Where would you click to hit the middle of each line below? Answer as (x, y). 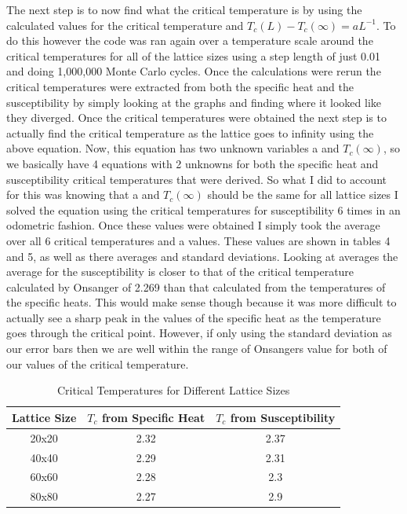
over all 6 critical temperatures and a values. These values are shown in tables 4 (198, 240)
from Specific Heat (153, 417)
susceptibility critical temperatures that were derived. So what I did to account (196, 179)
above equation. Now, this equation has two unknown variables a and (173, 148)
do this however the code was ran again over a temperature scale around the (190, 40)
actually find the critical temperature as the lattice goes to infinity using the (190, 132)
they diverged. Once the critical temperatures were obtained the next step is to (196, 117)
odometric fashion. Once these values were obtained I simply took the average (193, 225)
